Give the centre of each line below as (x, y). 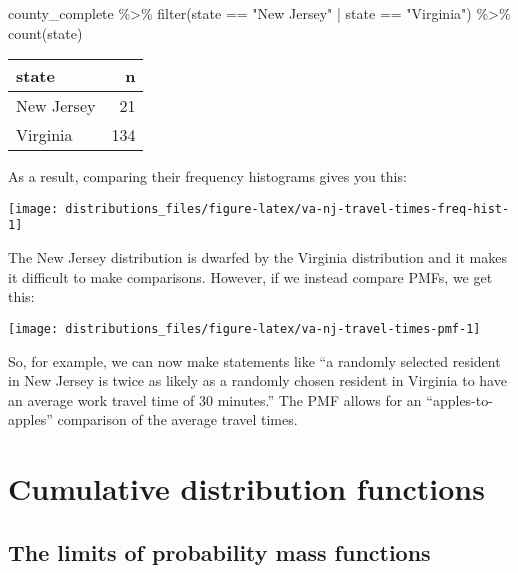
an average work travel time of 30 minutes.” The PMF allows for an (215, 399)
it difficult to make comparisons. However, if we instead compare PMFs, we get (250, 276)
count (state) (45, 32)
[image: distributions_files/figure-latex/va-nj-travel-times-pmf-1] (244, 328)
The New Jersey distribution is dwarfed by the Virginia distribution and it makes (257, 257)
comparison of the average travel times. (177, 419)
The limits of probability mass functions (219, 551)
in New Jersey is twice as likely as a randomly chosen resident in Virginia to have (257, 380)
